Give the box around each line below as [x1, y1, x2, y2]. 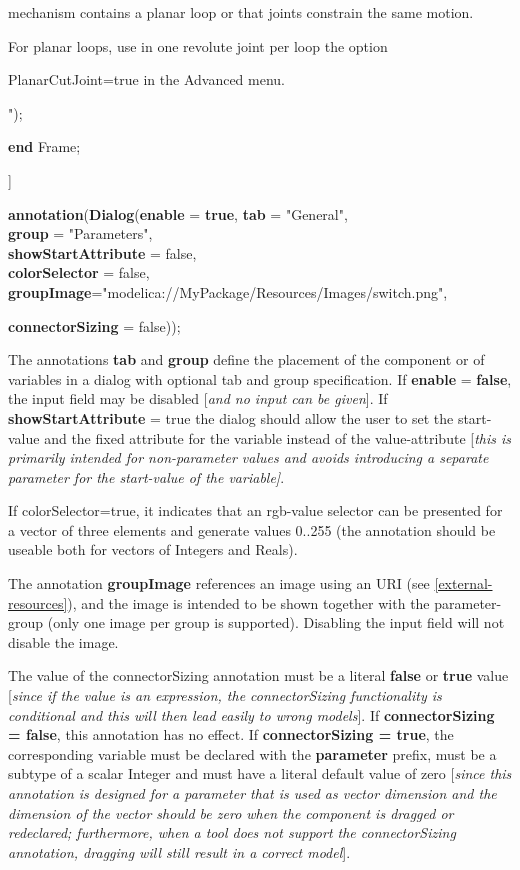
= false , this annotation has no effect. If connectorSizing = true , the [8, 724, 454, 745]
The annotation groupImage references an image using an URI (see [8, 573, 430, 594]
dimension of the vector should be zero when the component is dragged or [8, 802, 454, 823]
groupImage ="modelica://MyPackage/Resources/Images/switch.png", [8, 281, 448, 302]
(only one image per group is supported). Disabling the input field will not [47, 612, 505, 633]
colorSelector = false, [8, 262, 150, 283]
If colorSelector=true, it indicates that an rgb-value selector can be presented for [8, 500, 503, 521]
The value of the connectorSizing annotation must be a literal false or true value [8, 665, 509, 686]
